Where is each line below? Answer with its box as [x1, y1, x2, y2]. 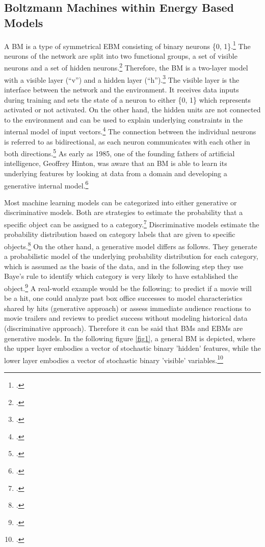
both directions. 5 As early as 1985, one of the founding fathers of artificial [4, 147, 235, 158]
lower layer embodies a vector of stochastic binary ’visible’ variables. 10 [4, 353, 223, 365]
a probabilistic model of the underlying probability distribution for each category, [4, 251, 258, 261]
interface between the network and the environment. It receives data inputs [4, 84, 239, 94]
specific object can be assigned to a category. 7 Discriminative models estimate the [4, 218, 259, 229]
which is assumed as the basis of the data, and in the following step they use [4, 260, 244, 271]
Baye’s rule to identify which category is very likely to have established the [4, 271, 238, 281]
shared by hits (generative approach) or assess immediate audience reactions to [4, 302, 251, 313]
